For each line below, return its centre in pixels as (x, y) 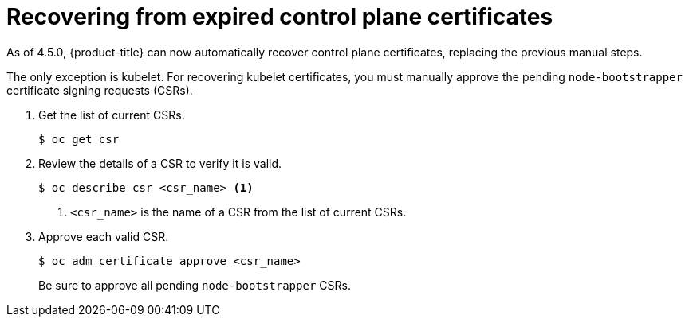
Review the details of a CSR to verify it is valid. (160, 163)
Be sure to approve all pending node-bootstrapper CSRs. (195, 285)
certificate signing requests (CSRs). (100, 90)
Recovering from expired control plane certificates (280, 17)
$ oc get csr (79, 139)
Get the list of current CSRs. (112, 115)
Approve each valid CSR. (104, 236)
